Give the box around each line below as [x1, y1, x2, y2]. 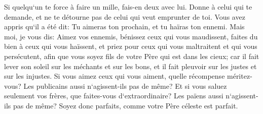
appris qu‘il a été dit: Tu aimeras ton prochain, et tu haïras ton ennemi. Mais [4, 21, 245, 32]
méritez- [227, 71, 252, 81]
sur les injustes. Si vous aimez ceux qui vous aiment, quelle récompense [4, 71, 225, 81]
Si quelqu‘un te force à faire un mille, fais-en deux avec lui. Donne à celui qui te [4, 2, 252, 12]
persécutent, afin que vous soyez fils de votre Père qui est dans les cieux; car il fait [4, 50, 259, 61]
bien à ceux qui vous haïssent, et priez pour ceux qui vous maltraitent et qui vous [4, 41, 257, 51]
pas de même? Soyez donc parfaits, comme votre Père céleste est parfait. [13, 100, 238, 110]
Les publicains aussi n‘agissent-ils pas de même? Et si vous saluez [23, 80, 227, 91]
